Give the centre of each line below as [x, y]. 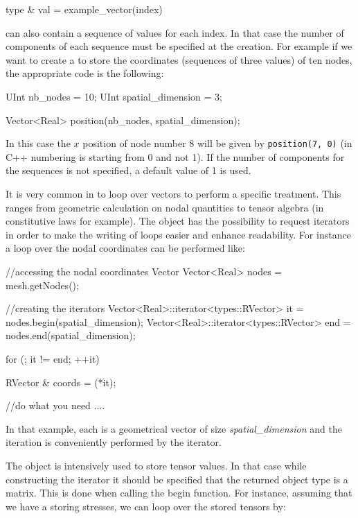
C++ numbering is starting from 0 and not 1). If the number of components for [175, 156]
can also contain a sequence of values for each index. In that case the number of [175, 32]
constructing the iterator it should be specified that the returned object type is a [177, 479]
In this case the [38, 143]
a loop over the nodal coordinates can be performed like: [125, 248]
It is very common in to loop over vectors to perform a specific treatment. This [173, 193]
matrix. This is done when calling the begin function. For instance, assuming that [179, 493]
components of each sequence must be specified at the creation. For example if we [179, 46]
